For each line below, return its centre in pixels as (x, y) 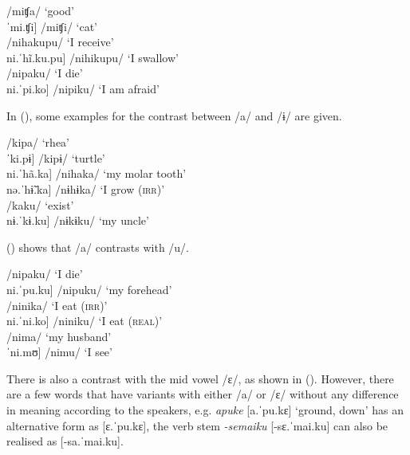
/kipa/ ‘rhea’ (38, 142)
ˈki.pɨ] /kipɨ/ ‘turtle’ (56, 157)
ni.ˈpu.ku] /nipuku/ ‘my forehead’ (89, 289)
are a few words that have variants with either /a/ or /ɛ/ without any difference (203, 394)
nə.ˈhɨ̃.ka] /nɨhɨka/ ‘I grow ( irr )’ (86, 188)
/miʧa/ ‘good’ (41, 10)
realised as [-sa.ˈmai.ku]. (65, 441)
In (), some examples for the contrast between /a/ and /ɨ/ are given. (174, 115)
